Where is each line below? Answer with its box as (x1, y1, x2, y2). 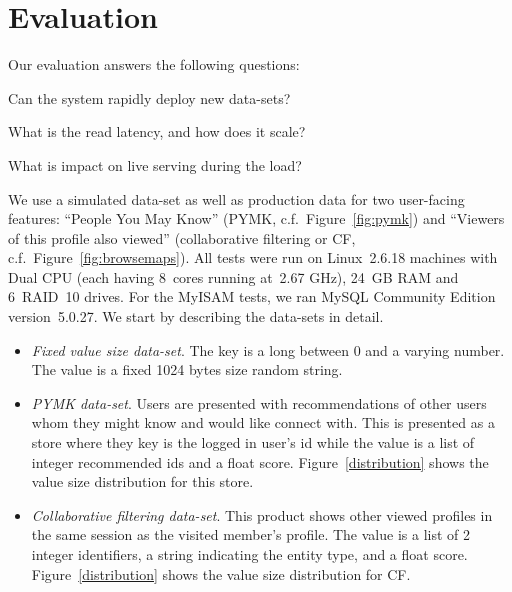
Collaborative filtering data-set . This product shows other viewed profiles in (31, 504, 493, 525)
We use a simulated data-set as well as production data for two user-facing (8, 188, 465, 209)
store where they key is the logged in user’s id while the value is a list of (31, 432, 475, 453)
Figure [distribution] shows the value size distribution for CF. (31, 563, 411, 584)
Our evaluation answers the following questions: (8, 54, 300, 75)
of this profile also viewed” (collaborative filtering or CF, (8, 227, 356, 248)
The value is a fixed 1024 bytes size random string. (31, 359, 343, 380)
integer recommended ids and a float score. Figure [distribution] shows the (31, 451, 489, 472)
